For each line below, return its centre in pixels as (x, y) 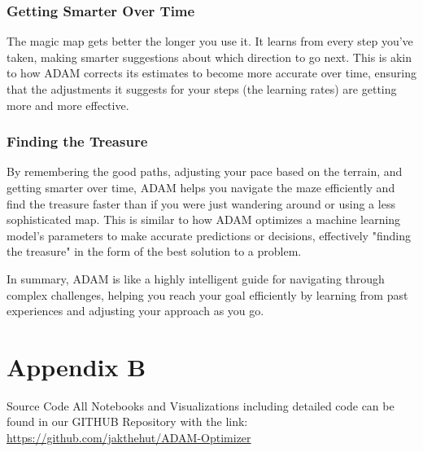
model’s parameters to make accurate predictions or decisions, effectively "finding (209, 235)
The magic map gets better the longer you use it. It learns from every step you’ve (210, 41)
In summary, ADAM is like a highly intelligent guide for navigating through (196, 278)
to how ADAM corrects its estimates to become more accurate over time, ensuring (211, 73)
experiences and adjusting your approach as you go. (135, 311)
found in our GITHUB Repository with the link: (127, 421)
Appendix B (76, 366)
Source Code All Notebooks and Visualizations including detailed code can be (201, 405)
